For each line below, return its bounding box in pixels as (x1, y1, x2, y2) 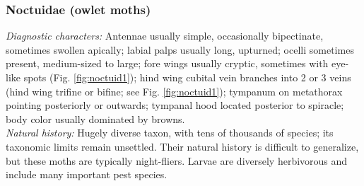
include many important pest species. (6, 167, 168, 182)
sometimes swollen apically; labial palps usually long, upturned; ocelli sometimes (6, 42, 354, 57)
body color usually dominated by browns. (6, 111, 185, 126)
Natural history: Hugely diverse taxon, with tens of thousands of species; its (6, 125, 334, 140)
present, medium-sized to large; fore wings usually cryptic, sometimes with (6, 56, 329, 71)
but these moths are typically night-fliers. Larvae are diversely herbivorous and (6, 153, 348, 168)
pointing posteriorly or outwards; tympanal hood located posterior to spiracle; (6, 98, 344, 112)
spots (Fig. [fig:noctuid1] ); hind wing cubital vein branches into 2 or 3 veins (23, 70, 351, 84)
